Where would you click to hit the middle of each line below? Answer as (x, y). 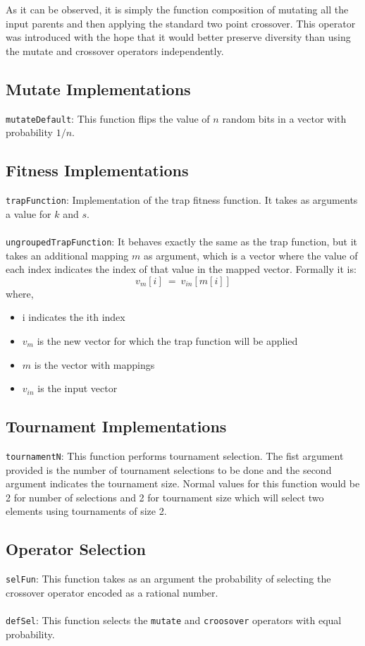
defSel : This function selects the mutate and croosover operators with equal (174, 620)
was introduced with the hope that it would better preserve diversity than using (178, 37)
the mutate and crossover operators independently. (115, 50)
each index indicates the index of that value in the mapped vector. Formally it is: (181, 269)
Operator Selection (76, 549)
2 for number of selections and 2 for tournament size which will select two (165, 497)
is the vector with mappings (94, 364)
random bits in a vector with (284, 118)
